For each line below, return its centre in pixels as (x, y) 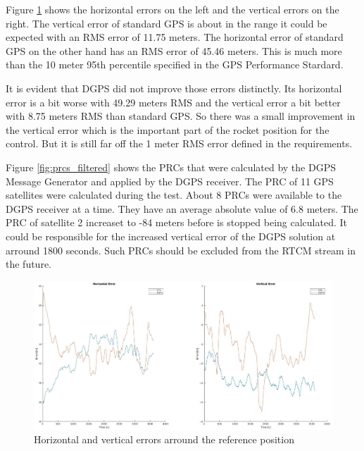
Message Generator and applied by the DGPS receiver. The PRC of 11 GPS (170, 181)
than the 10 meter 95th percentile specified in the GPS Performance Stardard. (175, 64)
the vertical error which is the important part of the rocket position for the (168, 129)
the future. (29, 264)
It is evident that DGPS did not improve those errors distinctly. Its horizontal (174, 88)
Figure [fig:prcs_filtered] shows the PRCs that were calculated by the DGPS (171, 167)
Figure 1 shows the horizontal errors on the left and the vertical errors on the (172, 9)
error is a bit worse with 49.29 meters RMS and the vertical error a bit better (173, 102)
